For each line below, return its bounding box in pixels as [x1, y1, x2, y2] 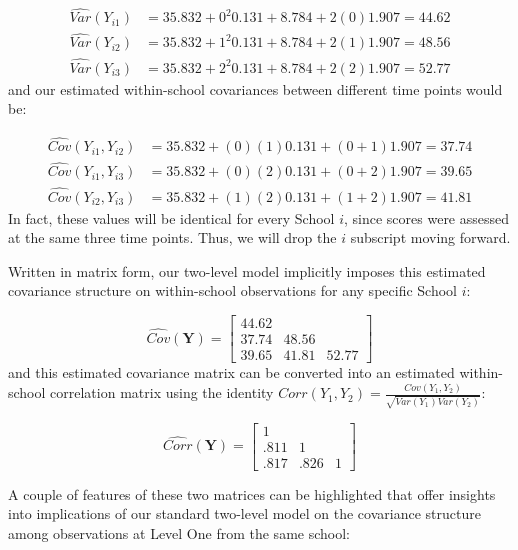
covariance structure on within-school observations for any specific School [8, 280, 457, 301]
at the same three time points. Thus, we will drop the [8, 227, 337, 248]
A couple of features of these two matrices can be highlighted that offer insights [8, 483, 496, 504]
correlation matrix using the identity [50, 382, 274, 403]
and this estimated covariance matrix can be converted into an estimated [8, 362, 455, 383]
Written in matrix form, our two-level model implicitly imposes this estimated [8, 260, 486, 281]
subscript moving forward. [350, 227, 511, 248]
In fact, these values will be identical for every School [8, 207, 335, 228]
